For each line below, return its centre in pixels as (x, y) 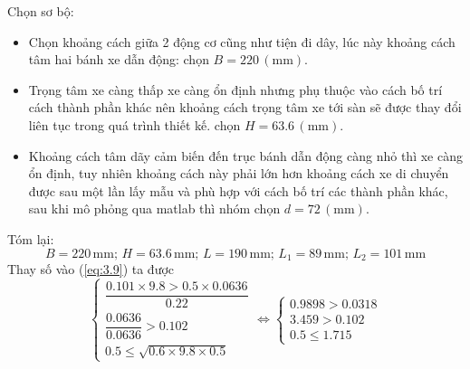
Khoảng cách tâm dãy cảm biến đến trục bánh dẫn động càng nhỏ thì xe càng (245, 155)
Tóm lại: (31, 238)
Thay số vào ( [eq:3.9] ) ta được (91, 268)
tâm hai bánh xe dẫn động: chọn (119, 59)
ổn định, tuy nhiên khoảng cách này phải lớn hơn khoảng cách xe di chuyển (239, 173)
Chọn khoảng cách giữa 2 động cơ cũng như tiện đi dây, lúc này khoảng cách (242, 41)
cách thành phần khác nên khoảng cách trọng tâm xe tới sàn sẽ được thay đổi (245, 107)
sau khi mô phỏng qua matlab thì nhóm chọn (154, 208)
